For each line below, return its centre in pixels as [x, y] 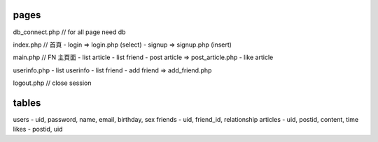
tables [27, 103]
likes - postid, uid [38, 129]
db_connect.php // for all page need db [69, 32]
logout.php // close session [52, 83]
